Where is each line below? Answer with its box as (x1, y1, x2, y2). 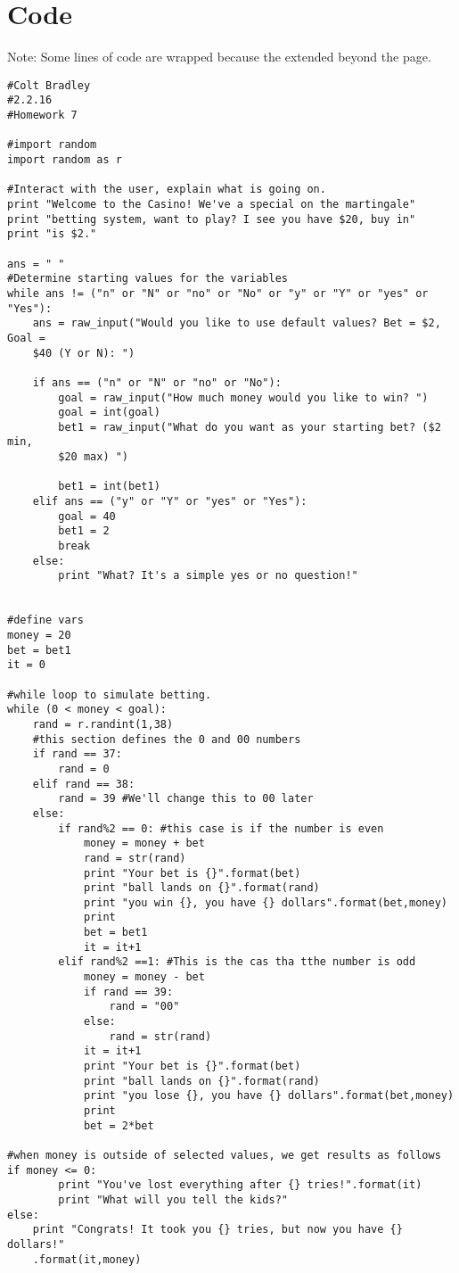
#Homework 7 (7, 109, 78, 122)
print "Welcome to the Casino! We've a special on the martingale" (7, 197, 416, 211)
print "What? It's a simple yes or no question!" (58, 569, 358, 583)
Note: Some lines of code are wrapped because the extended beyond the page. (7, 47, 431, 66)
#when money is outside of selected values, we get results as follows (7, 1148, 441, 1161)
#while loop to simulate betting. (7, 688, 212, 701)
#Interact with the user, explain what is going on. (7, 183, 326, 196)
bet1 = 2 (58, 525, 110, 538)
